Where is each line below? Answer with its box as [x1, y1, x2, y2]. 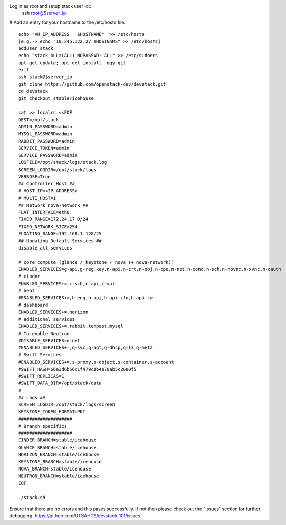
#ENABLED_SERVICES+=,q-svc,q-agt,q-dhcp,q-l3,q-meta [18, 345, 153, 351]
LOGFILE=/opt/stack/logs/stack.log [18, 159, 107, 165]
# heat [18, 288, 35, 294]
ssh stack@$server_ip [18, 74, 72, 80]
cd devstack [18, 88, 48, 94]
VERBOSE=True [18, 174, 51, 179]
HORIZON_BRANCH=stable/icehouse [18, 452, 99, 458]
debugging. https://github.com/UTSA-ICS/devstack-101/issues [9, 513, 140, 519]
